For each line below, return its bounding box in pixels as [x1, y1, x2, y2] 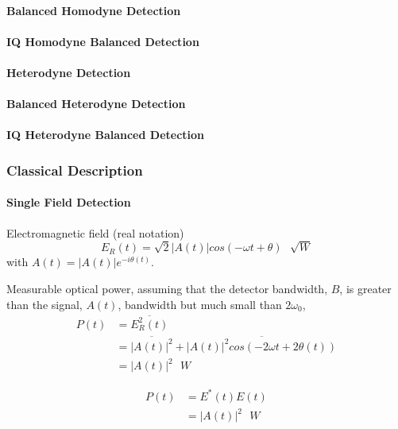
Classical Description [6, 160, 143, 180]
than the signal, [6, 296, 83, 312]
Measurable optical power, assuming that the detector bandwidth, [6, 280, 328, 296]
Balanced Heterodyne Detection [6, 95, 186, 112]
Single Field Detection [6, 194, 131, 211]
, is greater [339, 280, 392, 296]
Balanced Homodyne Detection [6, 2, 181, 18]
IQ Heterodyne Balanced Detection [6, 126, 205, 143]
